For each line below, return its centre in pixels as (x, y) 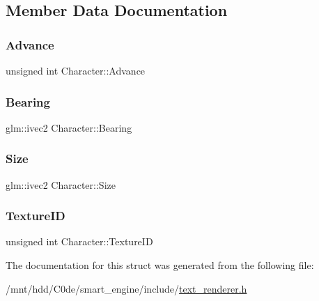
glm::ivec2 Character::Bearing (69, 127)
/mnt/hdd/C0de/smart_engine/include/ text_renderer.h (126, 288)
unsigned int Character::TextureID (79, 241)
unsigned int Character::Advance (76, 70)
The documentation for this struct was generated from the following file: (160, 265)
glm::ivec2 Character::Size (61, 184)
